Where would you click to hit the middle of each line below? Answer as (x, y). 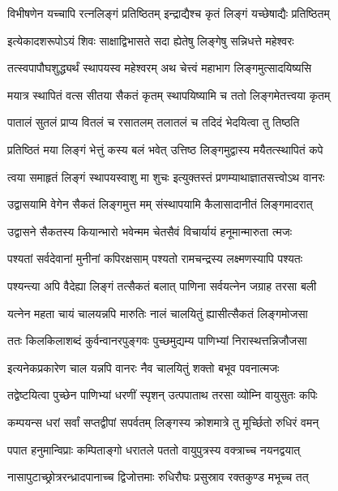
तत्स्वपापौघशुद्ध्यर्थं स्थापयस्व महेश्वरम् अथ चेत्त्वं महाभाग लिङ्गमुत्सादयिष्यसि (160, 68)
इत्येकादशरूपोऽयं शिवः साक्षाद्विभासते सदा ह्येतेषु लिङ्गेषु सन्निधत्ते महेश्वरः (151, 40)
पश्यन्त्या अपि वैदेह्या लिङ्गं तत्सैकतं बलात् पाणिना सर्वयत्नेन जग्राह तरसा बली (162, 285)
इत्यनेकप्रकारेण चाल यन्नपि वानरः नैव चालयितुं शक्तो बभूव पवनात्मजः (143, 367)
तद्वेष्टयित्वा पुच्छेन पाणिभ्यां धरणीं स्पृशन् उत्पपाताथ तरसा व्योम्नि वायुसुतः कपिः (163, 395)
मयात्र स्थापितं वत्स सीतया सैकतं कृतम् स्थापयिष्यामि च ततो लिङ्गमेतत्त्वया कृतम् (169, 95)
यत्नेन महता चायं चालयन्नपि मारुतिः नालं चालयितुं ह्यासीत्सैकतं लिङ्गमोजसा (158, 313)
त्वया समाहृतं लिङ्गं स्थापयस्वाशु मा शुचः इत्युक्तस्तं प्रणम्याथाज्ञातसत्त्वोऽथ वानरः (166, 177)
